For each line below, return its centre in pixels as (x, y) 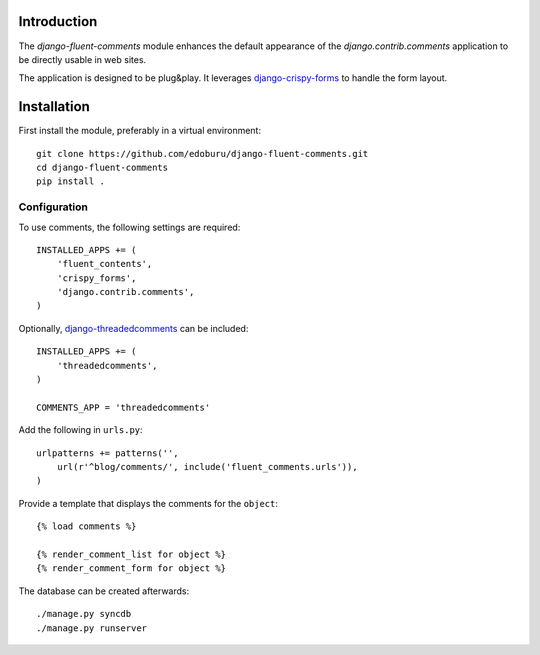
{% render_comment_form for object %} (131, 568)
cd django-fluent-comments (102, 167)
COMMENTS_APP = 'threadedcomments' (123, 407)
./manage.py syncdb (84, 614)
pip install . (70, 181)
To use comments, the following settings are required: (129, 227)
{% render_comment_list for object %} (131, 554)
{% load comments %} (86, 526)
